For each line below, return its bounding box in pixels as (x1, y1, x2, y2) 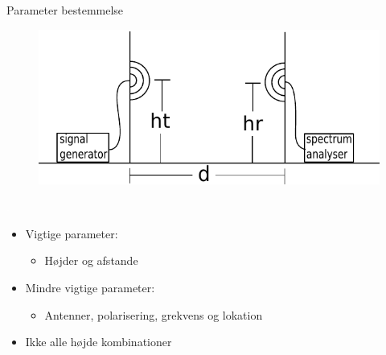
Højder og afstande (44, 252, 138, 269)
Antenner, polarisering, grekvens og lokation (44, 306, 263, 323)
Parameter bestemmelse (6, 2, 124, 18)
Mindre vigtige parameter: (25, 279, 155, 296)
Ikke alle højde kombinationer (25, 333, 172, 350)
